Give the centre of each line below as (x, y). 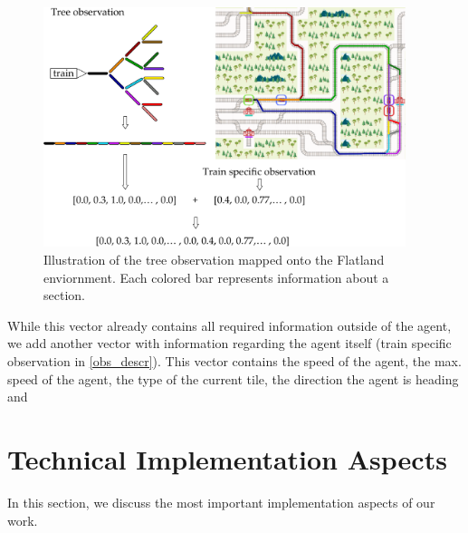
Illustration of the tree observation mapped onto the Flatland (214, 260)
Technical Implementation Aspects (227, 458)
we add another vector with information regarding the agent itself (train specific (229, 343)
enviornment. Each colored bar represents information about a (216, 277)
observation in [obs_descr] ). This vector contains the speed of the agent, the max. (234, 361)
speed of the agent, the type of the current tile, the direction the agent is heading (233, 378)
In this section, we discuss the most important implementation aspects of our (221, 502)
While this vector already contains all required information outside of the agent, (229, 325)
